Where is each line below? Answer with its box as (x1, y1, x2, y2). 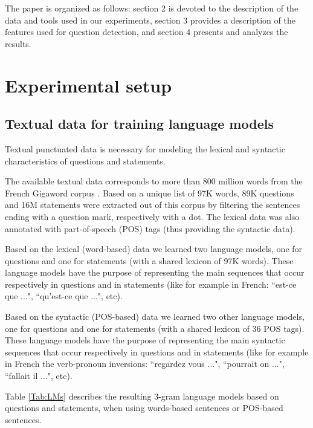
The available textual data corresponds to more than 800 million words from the (5, 175, 303, 187)
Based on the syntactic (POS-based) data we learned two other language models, (5, 310, 305, 323)
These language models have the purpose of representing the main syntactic (5, 334, 285, 346)
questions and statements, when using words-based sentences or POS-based (5, 401, 283, 414)
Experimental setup (5, 73, 172, 97)
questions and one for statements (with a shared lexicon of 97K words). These (5, 254, 294, 267)
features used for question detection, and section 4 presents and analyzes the (5, 25, 288, 38)
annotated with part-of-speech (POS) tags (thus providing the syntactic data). (5, 222, 295, 235)
